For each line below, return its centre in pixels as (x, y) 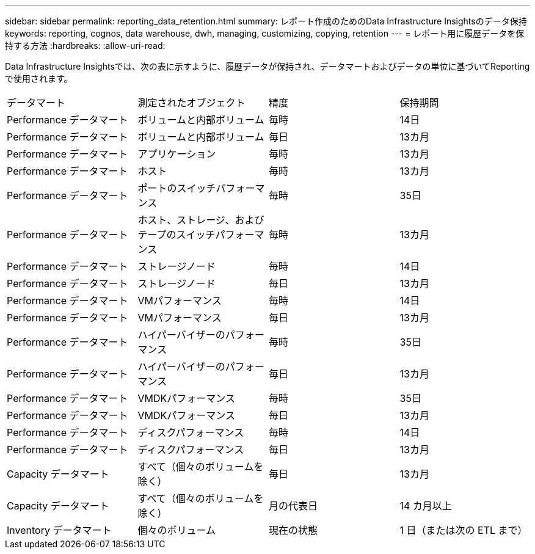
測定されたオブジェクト (191, 103)
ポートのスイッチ (177, 188)
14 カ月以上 (426, 506)
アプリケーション (177, 154)
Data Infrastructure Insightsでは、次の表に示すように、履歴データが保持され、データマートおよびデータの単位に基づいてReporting (267, 66)
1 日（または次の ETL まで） (464, 530)
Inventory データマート (59, 530)
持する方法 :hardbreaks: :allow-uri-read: (85, 46)
